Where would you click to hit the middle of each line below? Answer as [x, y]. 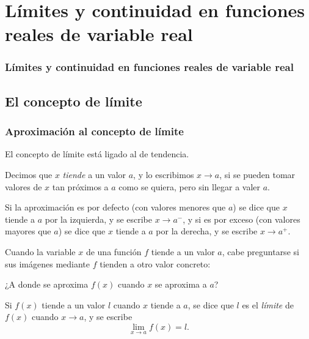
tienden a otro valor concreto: [155, 263]
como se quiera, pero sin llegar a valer [190, 186]
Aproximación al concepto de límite [94, 131]
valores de [24, 186]
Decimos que [29, 174]
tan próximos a [80, 186]
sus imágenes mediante [48, 263]
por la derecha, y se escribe [207, 231]
